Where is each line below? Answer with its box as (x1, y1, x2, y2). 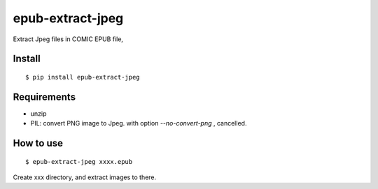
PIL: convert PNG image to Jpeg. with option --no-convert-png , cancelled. (30, 119, 247, 128)
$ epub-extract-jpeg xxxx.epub (25, 158, 133, 165)
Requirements (13, 91, 76, 103)
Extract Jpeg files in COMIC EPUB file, (13, 35, 124, 43)
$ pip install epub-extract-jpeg (25, 73, 140, 81)
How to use (13, 137, 63, 149)
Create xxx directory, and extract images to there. (13, 173, 157, 181)
